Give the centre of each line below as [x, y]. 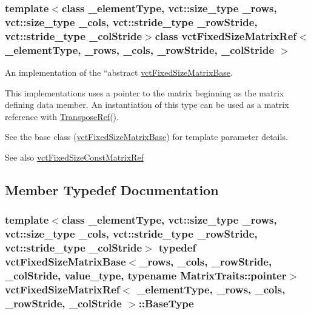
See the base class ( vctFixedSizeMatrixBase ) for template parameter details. [146, 137]
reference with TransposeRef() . [62, 116]
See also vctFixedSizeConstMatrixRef [74, 157]
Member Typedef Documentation [112, 189]
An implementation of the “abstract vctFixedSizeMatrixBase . [119, 72]
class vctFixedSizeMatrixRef [226, 35]
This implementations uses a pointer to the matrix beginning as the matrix [145, 92]
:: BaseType [166, 303]
